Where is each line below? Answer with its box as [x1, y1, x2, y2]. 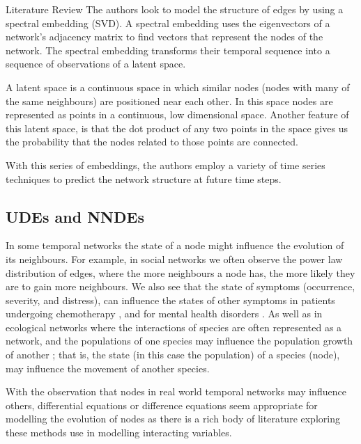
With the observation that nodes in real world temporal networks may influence [6, 384, 346, 399]
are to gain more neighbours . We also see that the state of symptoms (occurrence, [6, 279, 355, 294]
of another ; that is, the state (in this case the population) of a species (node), [6, 347, 340, 362]
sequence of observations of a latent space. [6, 56, 186, 71]
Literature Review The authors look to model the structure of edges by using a [6, 2, 344, 16]
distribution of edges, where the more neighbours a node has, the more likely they [6, 265, 355, 280]
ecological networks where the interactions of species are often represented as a [6, 319, 342, 334]
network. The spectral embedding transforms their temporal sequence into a [6, 42, 330, 57]
